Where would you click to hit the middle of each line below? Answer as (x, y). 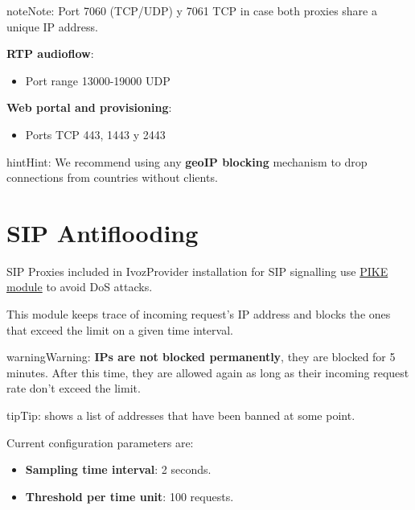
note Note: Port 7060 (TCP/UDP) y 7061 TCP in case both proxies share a (192, 10)
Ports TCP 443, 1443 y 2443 (95, 134)
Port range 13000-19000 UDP (98, 80)
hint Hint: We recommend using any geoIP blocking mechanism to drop (187, 161)
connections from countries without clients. (112, 177)
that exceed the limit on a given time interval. (120, 329)
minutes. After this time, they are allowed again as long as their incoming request (208, 372)
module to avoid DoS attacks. (80, 287)
